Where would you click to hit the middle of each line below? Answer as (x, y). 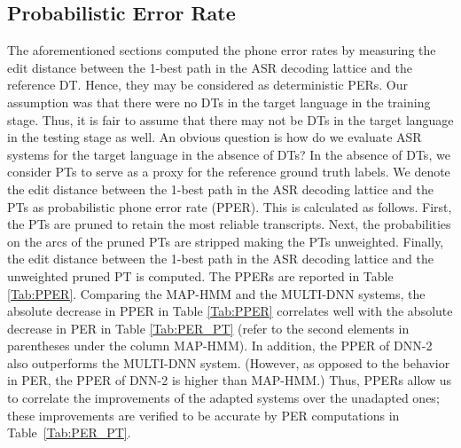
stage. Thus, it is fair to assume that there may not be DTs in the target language (230, 119)
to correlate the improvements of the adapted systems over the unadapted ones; (223, 398)
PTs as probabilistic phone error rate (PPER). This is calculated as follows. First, (230, 206)
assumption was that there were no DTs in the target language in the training (219, 102)
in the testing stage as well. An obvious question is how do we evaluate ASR (215, 137)
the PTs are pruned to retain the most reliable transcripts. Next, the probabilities (229, 224)
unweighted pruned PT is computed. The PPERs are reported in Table (200, 275)
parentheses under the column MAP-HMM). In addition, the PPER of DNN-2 (220, 346)
